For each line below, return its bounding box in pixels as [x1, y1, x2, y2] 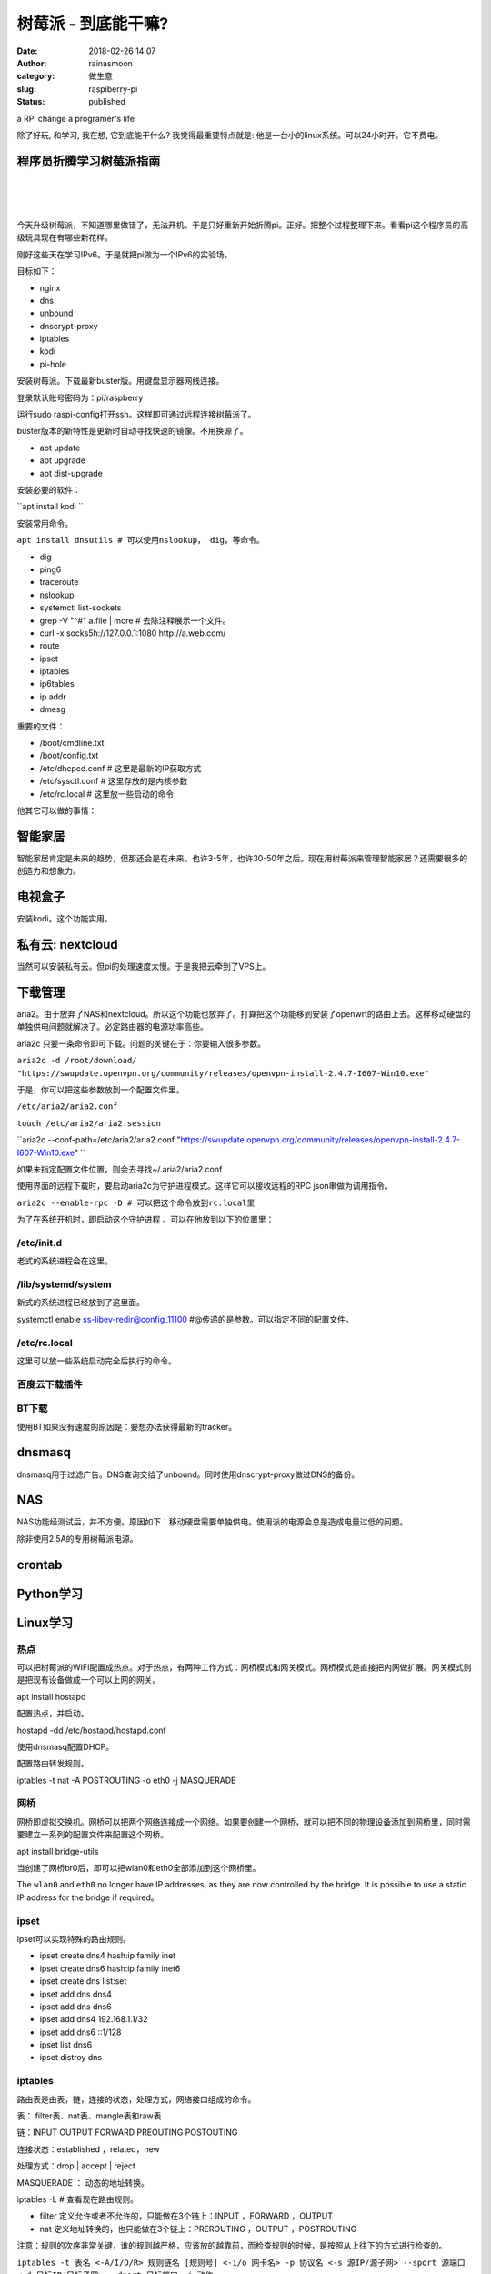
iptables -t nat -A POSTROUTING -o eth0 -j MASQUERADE [16, 1775, 236, 1786]
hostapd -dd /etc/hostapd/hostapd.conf [16, 1725, 167, 1736]
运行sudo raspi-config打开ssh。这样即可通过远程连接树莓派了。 [16, 409, 256, 420]
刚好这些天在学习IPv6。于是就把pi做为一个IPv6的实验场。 [16, 248, 233, 259]
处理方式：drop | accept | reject [16, 2160, 136, 2171]
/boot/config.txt [39, 750, 99, 761]
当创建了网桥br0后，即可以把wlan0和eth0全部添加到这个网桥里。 [16, 1863, 261, 1874]
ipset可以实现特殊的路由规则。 [16, 1933, 132, 1944]
